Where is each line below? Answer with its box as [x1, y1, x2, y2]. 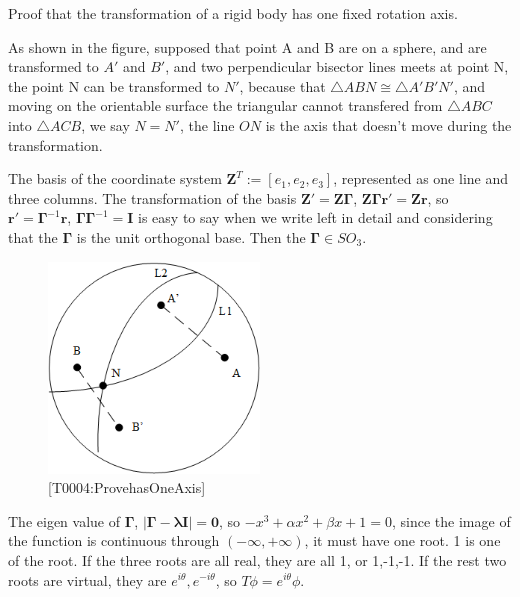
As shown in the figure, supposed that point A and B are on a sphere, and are [8, 36, 487, 57]
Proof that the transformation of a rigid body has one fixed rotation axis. [8, 3, 458, 23]
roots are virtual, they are [8, 569, 167, 590]
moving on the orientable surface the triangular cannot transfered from [8, 95, 443, 116]
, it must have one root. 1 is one [304, 530, 501, 551]
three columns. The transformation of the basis [8, 187, 297, 208]
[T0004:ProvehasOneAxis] [48, 477, 206, 498]
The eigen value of [8, 510, 120, 531]
